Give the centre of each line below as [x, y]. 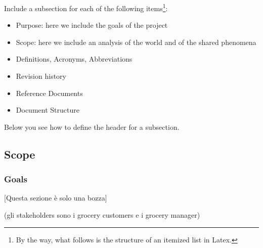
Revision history [41, 76]
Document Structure [48, 110]
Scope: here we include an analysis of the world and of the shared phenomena [136, 42]
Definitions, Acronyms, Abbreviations [74, 59]
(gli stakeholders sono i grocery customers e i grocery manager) [102, 215]
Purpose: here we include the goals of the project [92, 25]
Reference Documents [49, 93]
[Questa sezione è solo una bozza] [56, 198]
